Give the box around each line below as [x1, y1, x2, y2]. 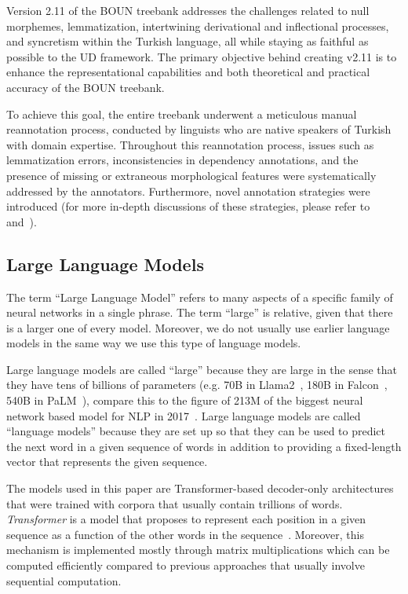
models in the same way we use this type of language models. [6, 335, 301, 351]
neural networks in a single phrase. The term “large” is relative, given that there [6, 304, 393, 321]
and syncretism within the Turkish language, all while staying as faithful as [6, 33, 369, 49]
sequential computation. [6, 572, 122, 588]
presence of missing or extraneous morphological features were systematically [6, 167, 377, 183]
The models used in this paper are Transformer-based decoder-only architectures [6, 480, 394, 497]
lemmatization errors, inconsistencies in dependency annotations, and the [6, 152, 359, 168]
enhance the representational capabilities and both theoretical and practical [6, 64, 370, 80]
